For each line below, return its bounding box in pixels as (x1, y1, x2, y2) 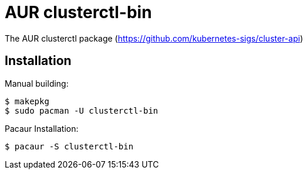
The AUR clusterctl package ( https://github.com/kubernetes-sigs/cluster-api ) (5, 33, 303, 43)
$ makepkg (5, 96, 49, 106)
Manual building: (5, 78, 69, 88)
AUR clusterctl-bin (5, 2, 152, 22)
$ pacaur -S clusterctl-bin (5, 141, 134, 151)
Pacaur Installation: (5, 123, 79, 134)
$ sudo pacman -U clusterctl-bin (5, 105, 158, 115)
